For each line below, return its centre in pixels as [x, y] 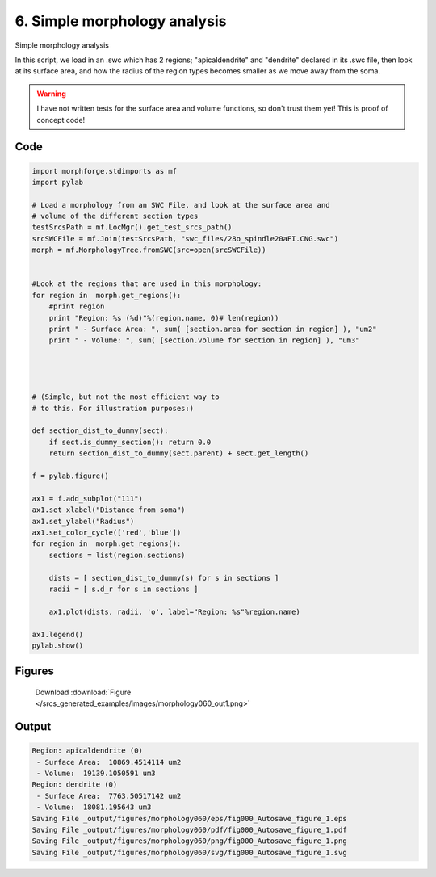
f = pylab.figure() [70, 476]
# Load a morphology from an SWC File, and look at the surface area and [181, 205]
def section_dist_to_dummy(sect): [100, 431]
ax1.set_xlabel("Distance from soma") [109, 510]
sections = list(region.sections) [117, 555]
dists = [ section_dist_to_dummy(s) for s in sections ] [164, 578]
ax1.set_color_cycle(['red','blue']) [107, 533]
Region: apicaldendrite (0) [87, 751]
